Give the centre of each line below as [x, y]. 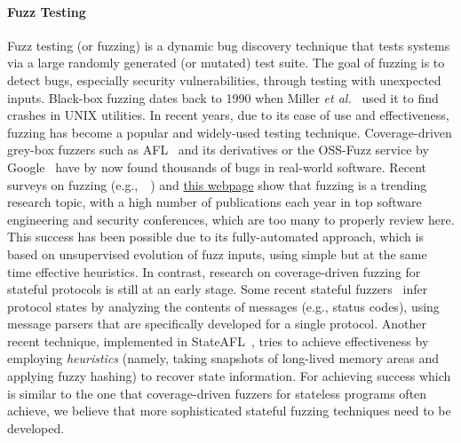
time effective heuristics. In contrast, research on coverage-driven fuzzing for [214, 271]
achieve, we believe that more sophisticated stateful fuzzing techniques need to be [229, 411]
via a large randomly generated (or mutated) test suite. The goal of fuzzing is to [226, 63]
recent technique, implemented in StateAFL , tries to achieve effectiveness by [218, 340]
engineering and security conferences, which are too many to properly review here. [231, 219]
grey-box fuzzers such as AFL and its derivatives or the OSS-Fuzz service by [218, 150]
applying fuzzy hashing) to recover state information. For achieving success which [229, 376]
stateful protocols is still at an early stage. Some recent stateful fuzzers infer [218, 289]
